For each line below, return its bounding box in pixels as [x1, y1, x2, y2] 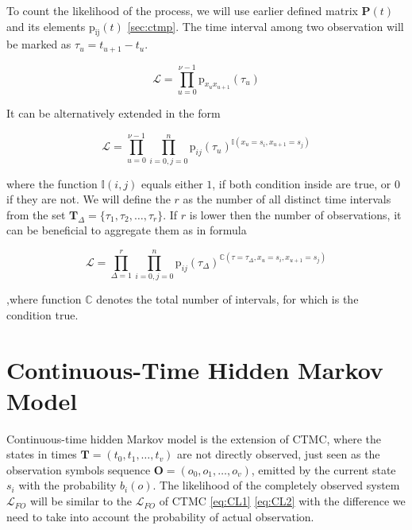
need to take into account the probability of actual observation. [6, 508, 314, 524]
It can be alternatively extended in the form [6, 104, 221, 121]
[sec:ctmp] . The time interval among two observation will [127, 17, 404, 34]
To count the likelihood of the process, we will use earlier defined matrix [6, 2, 358, 18]
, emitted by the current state [251, 461, 396, 478]
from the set [6, 206, 66, 222]
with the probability [18, 477, 117, 493]
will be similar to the [30, 493, 133, 509]
